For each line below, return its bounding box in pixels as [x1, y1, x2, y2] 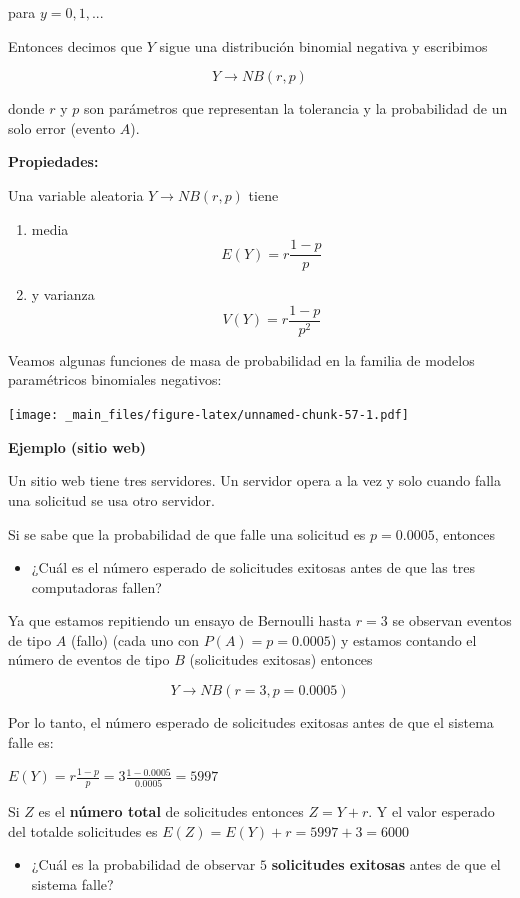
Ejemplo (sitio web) [8, 436, 147, 457]
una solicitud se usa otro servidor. [8, 489, 215, 510]
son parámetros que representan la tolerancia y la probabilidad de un [83, 98, 508, 119]
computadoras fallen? [31, 576, 162, 597]
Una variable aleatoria [8, 184, 144, 205]
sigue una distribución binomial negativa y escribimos [159, 35, 488, 56]
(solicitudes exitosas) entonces [189, 649, 373, 670]
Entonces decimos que [8, 35, 143, 56]
